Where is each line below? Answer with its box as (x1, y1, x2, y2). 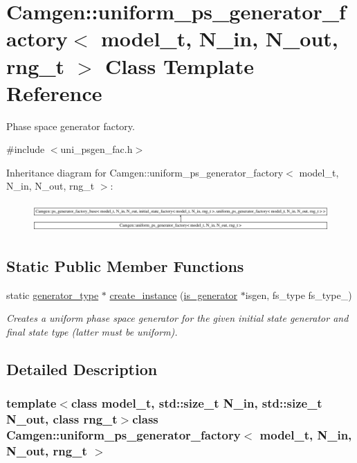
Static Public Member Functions (6, 255, 244, 276)
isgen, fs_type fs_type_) (245, 287, 352, 302)
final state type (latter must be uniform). (6, 324, 178, 338)
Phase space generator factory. (6, 118, 135, 133)
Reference (6, 78, 102, 107)
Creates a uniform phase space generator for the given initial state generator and (6, 311, 349, 325)
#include (6, 142, 45, 156)
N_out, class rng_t (6, 410, 118, 427)
